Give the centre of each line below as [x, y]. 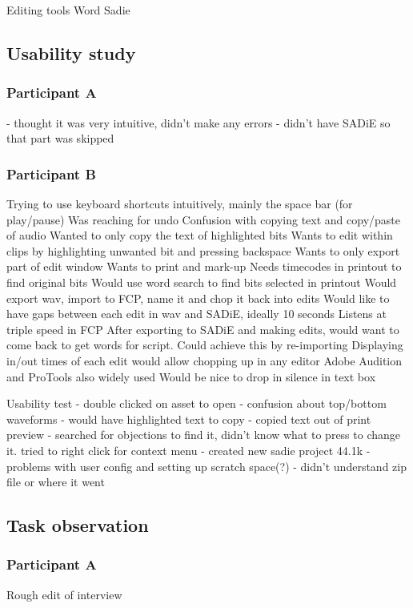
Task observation [78, 525]
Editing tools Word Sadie [68, 10]
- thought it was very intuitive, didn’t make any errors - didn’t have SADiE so [198, 122]
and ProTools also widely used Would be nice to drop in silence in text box [191, 376]
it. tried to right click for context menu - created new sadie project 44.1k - [188, 450]
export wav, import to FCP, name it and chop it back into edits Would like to [198, 298]
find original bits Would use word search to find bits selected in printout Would [202, 282]
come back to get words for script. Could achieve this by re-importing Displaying [205, 345]
